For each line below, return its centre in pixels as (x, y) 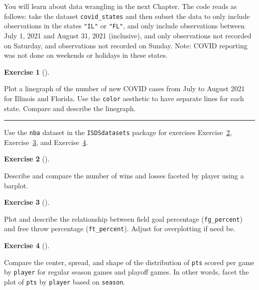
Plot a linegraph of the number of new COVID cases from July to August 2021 (125, 88)
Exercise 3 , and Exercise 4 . (46, 142)
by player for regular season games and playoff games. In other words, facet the (127, 272)
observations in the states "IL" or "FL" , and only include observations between (125, 26)
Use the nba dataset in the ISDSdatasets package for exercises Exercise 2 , (118, 132)
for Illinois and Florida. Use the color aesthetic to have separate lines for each (124, 98)
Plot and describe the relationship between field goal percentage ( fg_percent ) (123, 218)
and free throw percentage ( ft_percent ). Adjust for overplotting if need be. (120, 228)
